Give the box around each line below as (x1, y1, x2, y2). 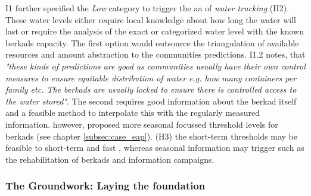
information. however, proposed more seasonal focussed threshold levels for (5, 118, 278, 130)
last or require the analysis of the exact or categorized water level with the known (5, 25, 304, 37)
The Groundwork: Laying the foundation (5, 178, 206, 193)
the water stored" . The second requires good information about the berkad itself (5, 94, 297, 107)
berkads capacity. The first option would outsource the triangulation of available (5, 36, 299, 49)
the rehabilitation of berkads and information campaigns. (5, 153, 214, 165)
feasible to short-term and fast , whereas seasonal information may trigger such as (5, 141, 304, 154)
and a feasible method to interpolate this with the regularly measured (5, 106, 260, 119)
